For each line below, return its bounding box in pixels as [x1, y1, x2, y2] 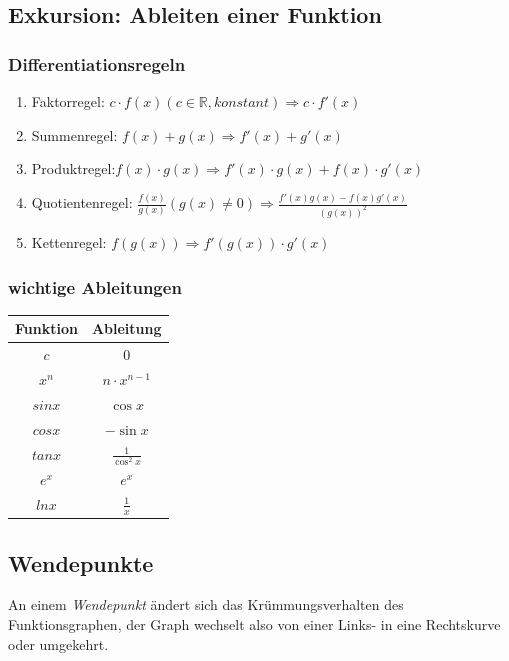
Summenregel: [31, 124, 118, 145]
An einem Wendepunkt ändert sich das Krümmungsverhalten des [8, 594, 404, 615]
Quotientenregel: [31, 192, 133, 213]
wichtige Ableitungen [8, 274, 182, 299]
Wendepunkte [8, 547, 154, 578]
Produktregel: [31, 158, 116, 179]
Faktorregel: [31, 91, 105, 111]
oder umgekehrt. [8, 633, 109, 654]
